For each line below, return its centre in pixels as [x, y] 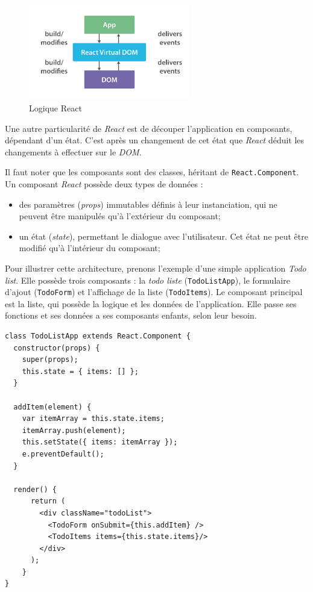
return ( [48, 501]
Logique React [55, 107]
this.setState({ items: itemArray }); [100, 442]
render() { [35, 489]
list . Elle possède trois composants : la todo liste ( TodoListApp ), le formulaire [147, 280]
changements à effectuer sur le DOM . [73, 151]
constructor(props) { [57, 348]
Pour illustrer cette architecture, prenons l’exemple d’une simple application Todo [156, 268]
